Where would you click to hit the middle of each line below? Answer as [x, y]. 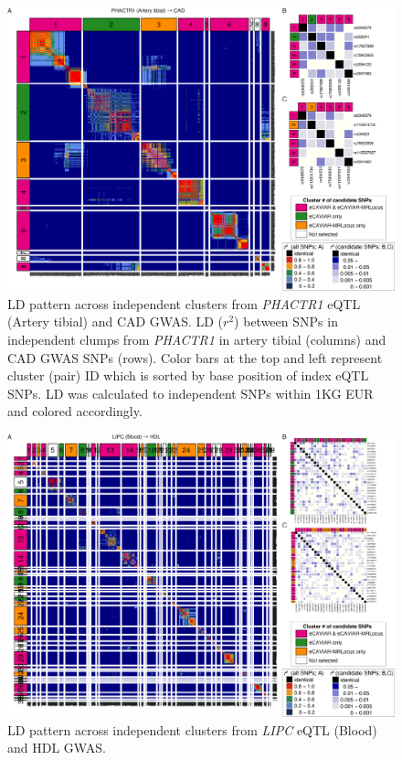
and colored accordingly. [75, 411]
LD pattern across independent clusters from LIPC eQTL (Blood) [192, 729]
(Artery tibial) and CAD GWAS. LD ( [116, 321]
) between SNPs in [286, 321]
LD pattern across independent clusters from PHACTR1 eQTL [184, 303]
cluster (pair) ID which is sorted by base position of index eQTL [188, 375]
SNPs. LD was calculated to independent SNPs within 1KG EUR [190, 393]
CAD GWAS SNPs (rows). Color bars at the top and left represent [195, 357]
